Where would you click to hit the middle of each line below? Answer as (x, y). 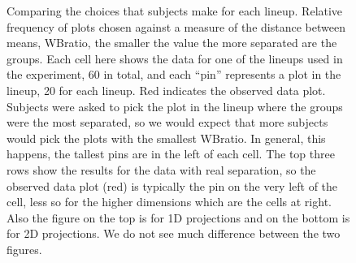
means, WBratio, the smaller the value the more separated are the (172, 43)
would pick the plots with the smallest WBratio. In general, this (166, 138)
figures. (24, 249)
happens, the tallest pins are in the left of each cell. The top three (171, 154)
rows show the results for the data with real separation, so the (161, 169)
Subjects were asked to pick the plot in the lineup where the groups (175, 106)
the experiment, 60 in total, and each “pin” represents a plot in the (174, 74)
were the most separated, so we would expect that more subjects (167, 122)
